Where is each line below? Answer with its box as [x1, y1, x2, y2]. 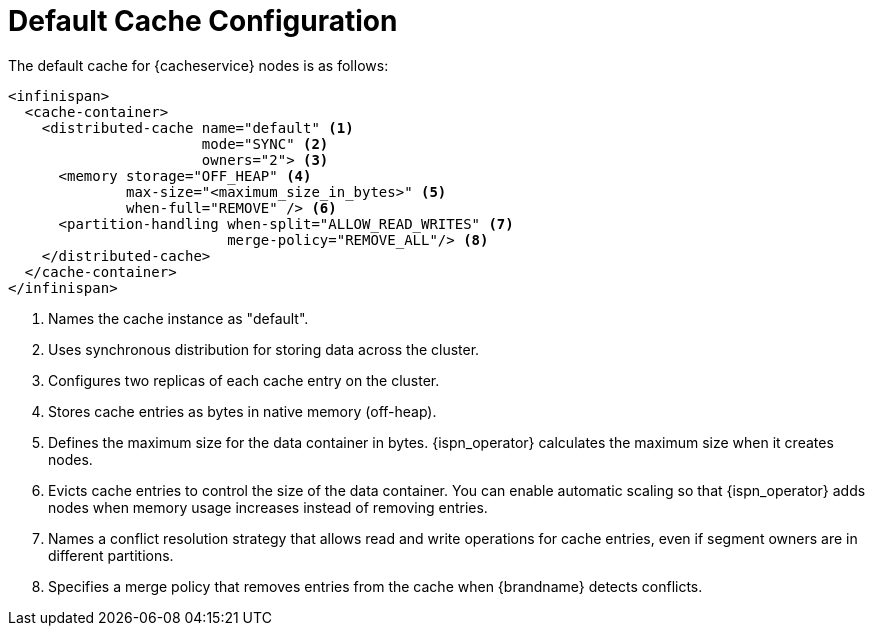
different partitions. [48, 546, 174, 564]
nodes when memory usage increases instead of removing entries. [48, 498, 488, 516]
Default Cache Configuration [8, 4, 398, 38]
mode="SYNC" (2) [201, 135, 329, 152]
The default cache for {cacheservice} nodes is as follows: [8, 56, 389, 74]
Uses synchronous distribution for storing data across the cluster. [48, 340, 480, 358]
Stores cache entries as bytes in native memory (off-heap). [48, 402, 437, 420]
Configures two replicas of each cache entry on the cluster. [48, 371, 440, 389]
